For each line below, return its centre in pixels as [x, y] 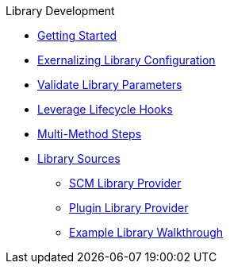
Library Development [60, 11]
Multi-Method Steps [90, 134]
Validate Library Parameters [110, 85]
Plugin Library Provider [129, 208]
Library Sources [79, 158]
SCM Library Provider [125, 183]
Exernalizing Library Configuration [126, 60]
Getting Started [77, 35]
